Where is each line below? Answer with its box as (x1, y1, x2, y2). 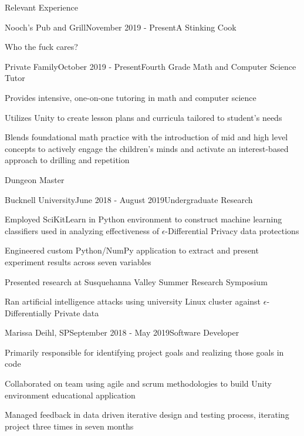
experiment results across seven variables (5, 255, 151, 268)
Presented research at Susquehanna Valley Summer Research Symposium (5, 275, 268, 288)
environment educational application (5, 388, 136, 401)
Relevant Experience (5, 1, 78, 13)
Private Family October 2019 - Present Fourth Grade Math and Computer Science (5, 60, 296, 72)
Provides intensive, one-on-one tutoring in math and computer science (5, 91, 256, 103)
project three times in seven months (5, 420, 134, 432)
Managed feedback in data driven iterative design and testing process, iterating (5, 408, 289, 421)
